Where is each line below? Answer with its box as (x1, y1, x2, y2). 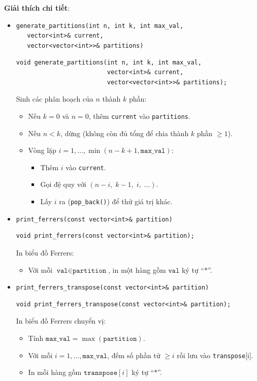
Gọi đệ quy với (40, 179, 86, 189)
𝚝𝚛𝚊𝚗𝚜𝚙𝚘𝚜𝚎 (83, 369, 118, 377)
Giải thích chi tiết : (4, 3, 70, 13)
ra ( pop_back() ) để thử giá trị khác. (59, 196, 173, 207)
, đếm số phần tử (107, 350, 160, 360)
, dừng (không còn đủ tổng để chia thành (60, 128, 189, 138)
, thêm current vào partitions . (88, 110, 190, 121)
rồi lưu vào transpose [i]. (177, 350, 253, 360)
